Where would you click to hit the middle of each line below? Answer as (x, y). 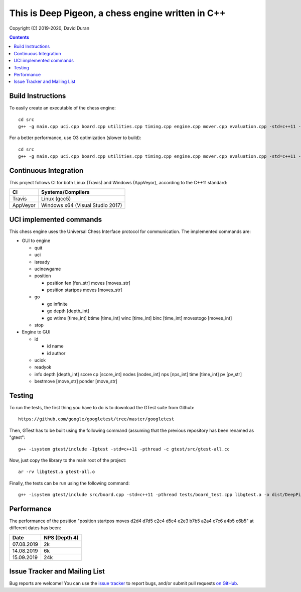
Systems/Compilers (65, 192)
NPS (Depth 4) (61, 537)
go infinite (57, 304)
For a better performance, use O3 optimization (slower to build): (75, 138)
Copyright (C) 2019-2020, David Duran (49, 28)
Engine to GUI (36, 332)
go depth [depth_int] (68, 311)
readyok (43, 367)
